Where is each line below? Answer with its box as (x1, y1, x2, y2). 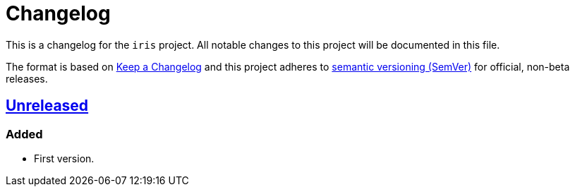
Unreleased (6, 97, 89, 115)
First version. (34, 152, 95, 164)
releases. (6, 72, 48, 85)
